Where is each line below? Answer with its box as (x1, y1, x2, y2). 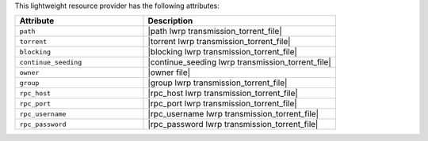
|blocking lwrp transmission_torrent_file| (147, 46, 297, 58)
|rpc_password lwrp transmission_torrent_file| (147, 119, 319, 130)
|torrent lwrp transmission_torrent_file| (147, 36, 291, 47)
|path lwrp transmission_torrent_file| (147, 26, 282, 37)
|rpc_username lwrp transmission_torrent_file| (147, 109, 319, 120)
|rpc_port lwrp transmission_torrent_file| (147, 98, 297, 109)
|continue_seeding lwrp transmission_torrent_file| (147, 57, 332, 68)
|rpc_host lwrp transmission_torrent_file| (147, 87, 299, 98)
